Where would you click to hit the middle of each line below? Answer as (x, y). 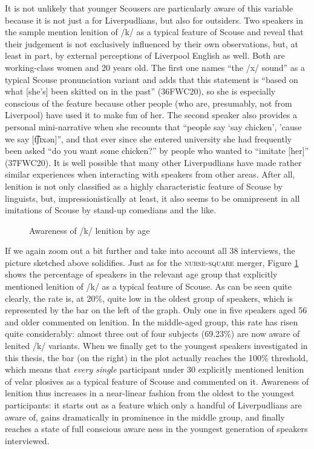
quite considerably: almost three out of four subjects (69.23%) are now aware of (152, 334)
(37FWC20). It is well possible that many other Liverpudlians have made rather (153, 162)
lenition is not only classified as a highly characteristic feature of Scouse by (144, 186)
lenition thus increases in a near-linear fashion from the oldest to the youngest (150, 393)
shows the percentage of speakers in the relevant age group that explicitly (141, 274)
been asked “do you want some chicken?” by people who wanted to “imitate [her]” (157, 151)
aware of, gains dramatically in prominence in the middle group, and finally (145, 417)
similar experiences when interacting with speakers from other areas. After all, (150, 174)
